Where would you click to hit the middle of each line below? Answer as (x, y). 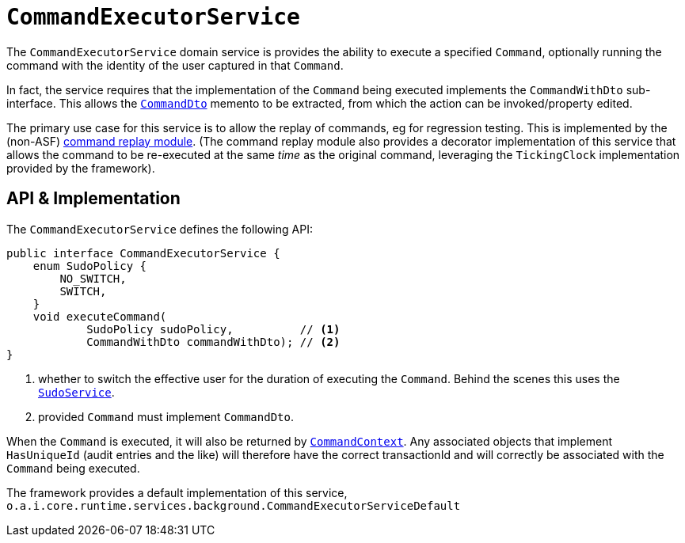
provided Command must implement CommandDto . (166, 416)
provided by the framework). (81, 168)
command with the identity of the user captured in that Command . (175, 65)
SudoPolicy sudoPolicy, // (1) (213, 329)
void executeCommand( (100, 316)
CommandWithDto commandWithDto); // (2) (213, 342)
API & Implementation (93, 199)
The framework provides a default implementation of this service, (177, 492)
